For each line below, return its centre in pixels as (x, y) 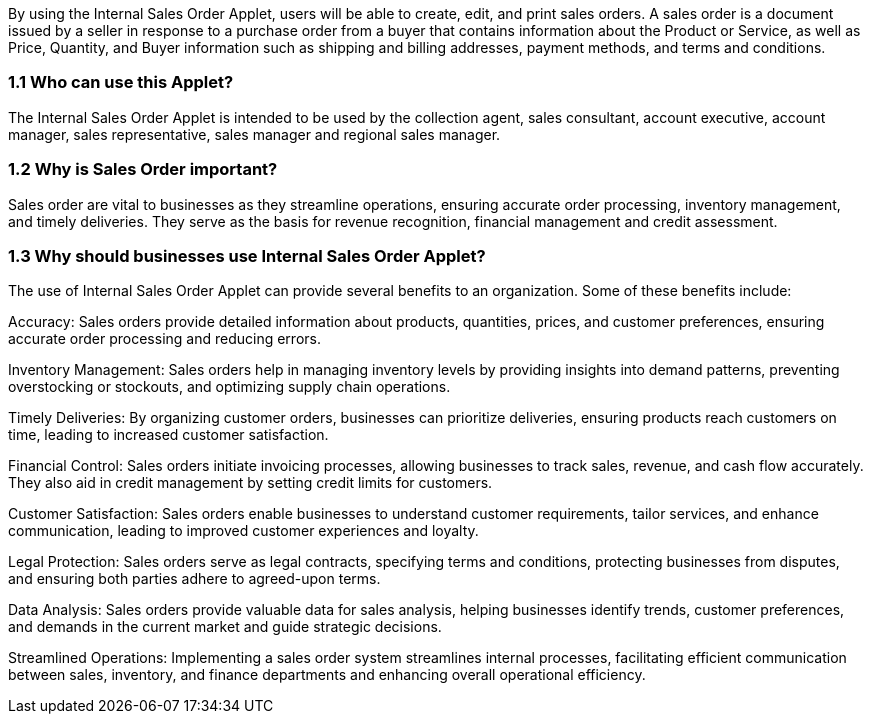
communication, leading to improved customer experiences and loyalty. (243, 531)
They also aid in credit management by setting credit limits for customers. (250, 483)
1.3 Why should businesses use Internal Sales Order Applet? (247, 255)
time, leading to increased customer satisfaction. (168, 435)
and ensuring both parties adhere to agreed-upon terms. (194, 579)
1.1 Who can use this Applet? (121, 82)
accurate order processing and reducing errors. (164, 339)
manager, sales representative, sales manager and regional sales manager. (254, 134)
